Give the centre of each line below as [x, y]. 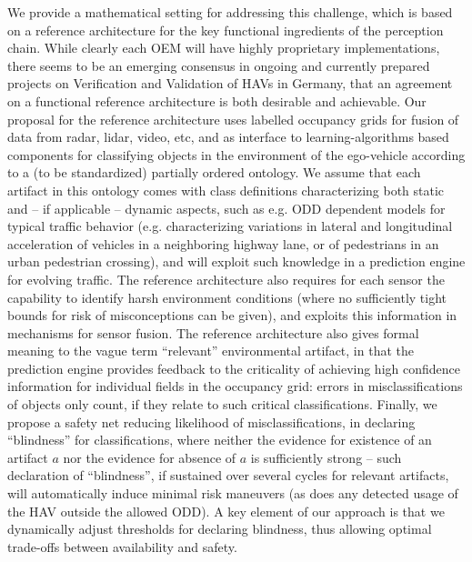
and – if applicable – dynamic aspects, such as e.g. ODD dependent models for [226, 208]
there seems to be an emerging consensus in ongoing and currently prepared [219, 65]
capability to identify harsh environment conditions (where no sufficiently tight [227, 297]
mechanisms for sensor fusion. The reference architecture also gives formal [213, 332]
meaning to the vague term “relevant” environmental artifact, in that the [211, 351]
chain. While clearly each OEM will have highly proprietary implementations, [224, 48]
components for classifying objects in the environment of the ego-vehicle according [236, 154]
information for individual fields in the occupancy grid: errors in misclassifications [235, 386]
